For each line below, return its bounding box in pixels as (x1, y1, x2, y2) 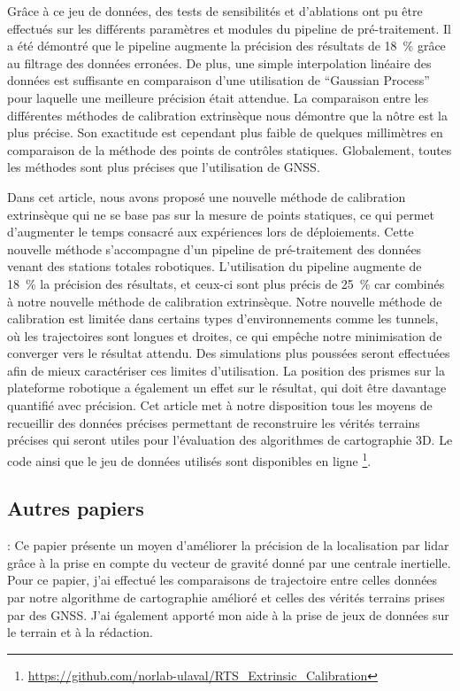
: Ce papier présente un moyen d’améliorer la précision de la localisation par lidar (7, 536, 449, 555)
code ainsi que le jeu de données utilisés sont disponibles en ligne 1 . (7, 448, 372, 470)
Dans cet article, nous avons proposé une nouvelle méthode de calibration (7, 187, 406, 206)
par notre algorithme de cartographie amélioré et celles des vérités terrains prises (7, 588, 445, 607)
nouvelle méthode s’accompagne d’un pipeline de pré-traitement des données (7, 239, 422, 258)
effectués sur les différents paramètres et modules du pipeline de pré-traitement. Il (7, 19, 451, 37)
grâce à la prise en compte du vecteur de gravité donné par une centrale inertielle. (7, 553, 451, 571)
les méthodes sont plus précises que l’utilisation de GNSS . (7, 158, 320, 176)
